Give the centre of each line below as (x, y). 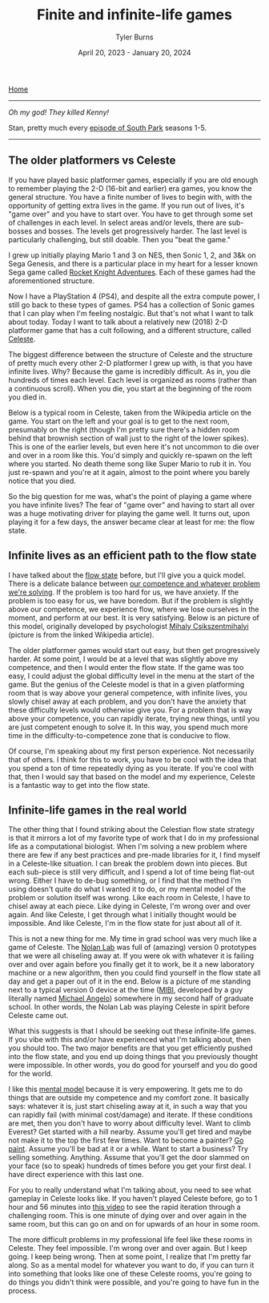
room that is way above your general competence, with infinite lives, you (128, 692)
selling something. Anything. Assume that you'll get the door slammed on (129, 1158)
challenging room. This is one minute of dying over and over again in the (127, 1216)
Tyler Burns (134, 37)
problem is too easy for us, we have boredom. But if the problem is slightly (131, 600)
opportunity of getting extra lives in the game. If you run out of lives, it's (126, 205)
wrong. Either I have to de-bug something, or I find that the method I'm (125, 881)
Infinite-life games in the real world (98, 810)
